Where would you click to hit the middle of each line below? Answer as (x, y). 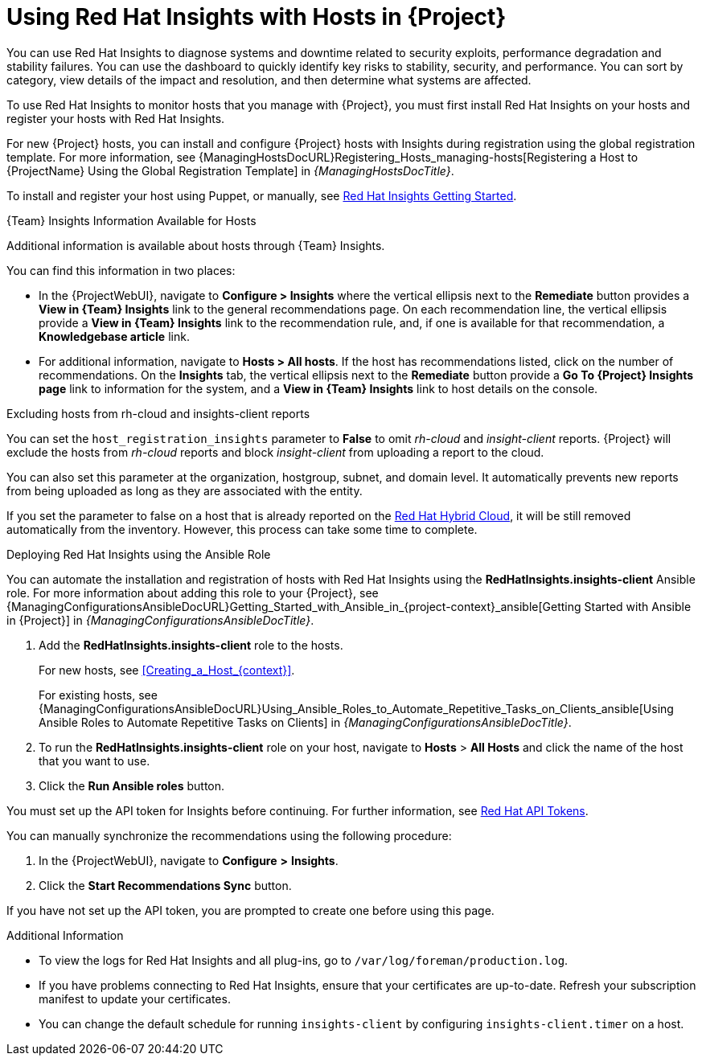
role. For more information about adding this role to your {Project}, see (193, 593)
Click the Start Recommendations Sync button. (165, 885)
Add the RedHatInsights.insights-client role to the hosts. (191, 645)
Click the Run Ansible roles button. (132, 785)
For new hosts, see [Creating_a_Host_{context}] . (167, 670)
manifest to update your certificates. (135, 998)
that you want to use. (94, 761)
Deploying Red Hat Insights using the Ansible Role (139, 554)
